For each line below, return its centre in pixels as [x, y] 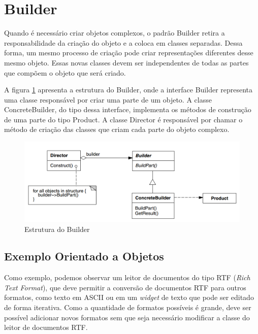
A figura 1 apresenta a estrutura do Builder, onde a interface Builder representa [128, 90]
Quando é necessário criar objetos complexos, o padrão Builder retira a [115, 33]
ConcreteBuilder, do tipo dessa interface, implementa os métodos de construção [128, 109]
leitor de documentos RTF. [46, 327]
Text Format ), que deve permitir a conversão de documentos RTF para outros [125, 287]
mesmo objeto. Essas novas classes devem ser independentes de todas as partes [126, 62]
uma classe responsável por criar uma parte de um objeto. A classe [108, 99]
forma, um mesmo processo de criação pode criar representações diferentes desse [129, 53]
